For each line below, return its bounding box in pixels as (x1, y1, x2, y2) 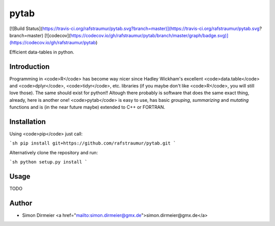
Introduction (9, 62, 50, 71)
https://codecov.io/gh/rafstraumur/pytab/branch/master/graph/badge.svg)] (70, 32, 229, 38)
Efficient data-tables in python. (9, 49, 74, 55)
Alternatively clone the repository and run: (9, 149, 98, 155)
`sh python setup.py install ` (9, 159, 88, 165)
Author (9, 199, 33, 207)
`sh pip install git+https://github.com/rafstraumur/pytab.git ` (9, 140, 176, 146)
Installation (9, 118, 46, 126)
